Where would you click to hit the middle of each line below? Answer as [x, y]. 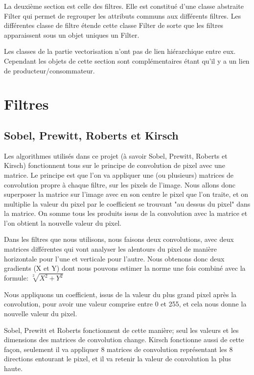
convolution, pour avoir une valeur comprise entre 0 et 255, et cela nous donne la [125, 304]
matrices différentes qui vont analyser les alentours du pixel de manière [110, 249]
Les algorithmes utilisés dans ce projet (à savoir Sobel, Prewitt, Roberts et [116, 155]
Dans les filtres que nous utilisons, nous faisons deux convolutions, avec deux [119, 239]
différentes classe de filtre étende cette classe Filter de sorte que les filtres [114, 25]
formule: [16, 278]
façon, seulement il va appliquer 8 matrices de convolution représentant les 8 [118, 349]
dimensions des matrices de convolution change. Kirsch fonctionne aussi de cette [124, 340]
